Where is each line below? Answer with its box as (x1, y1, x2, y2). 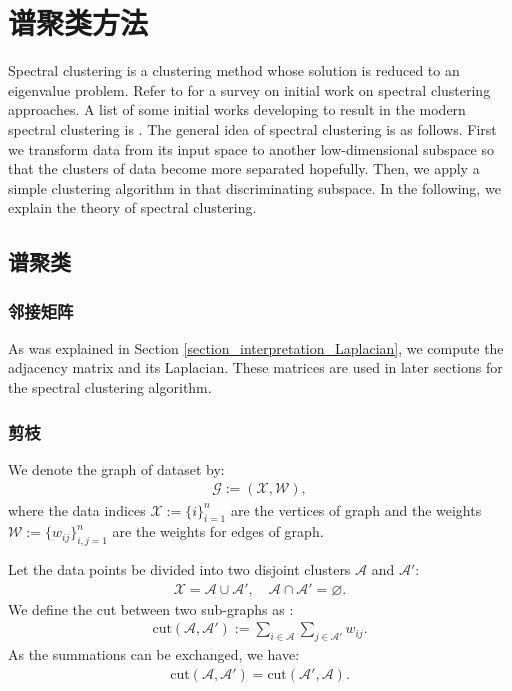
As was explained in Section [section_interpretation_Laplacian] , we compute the (8, 337, 504, 358)
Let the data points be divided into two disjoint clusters (8, 559, 351, 580)
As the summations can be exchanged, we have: (8, 644, 300, 665)
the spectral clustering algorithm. (8, 377, 212, 398)
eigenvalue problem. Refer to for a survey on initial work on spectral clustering (8, 79, 491, 100)
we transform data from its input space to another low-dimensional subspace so (8, 138, 495, 159)
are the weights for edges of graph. (112, 521, 324, 542)
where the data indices (8, 499, 146, 520)
